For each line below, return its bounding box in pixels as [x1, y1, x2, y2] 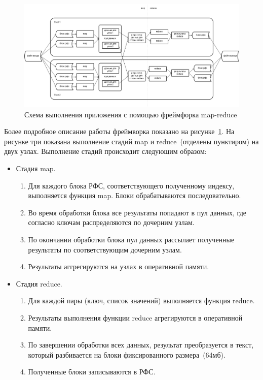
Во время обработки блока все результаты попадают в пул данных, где [28, 207, 246, 217]
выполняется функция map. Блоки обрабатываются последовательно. [28, 190, 241, 201]
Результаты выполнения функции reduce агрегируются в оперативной [28, 312, 243, 323]
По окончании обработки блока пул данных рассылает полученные [28, 234, 235, 245]
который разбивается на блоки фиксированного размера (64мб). [28, 349, 226, 360]
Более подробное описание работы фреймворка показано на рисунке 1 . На [4, 126, 235, 137]
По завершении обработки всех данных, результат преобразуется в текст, [28, 339, 254, 350]
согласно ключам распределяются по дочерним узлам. [28, 217, 195, 228]
